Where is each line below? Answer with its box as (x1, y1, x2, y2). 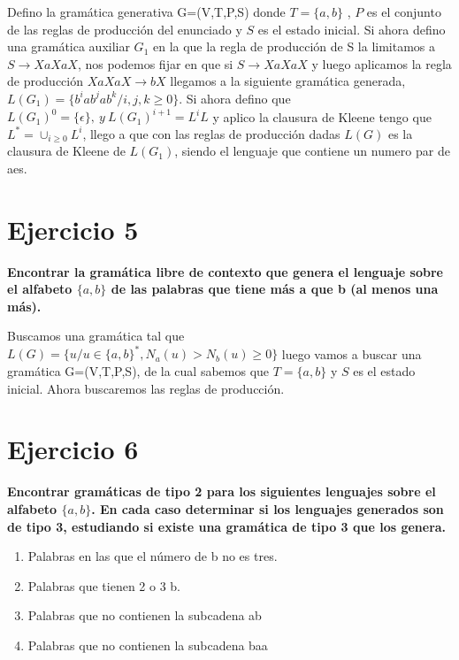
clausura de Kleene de (7, 142, 126, 160)
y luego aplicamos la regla (311, 54, 452, 73)
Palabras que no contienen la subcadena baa (27, 635, 268, 654)
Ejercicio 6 (7, 431, 139, 467)
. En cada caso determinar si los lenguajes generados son (91, 499, 444, 518)
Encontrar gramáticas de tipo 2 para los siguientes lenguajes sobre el (7, 482, 436, 501)
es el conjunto (366, 3, 441, 20)
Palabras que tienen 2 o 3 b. (27, 576, 180, 595)
